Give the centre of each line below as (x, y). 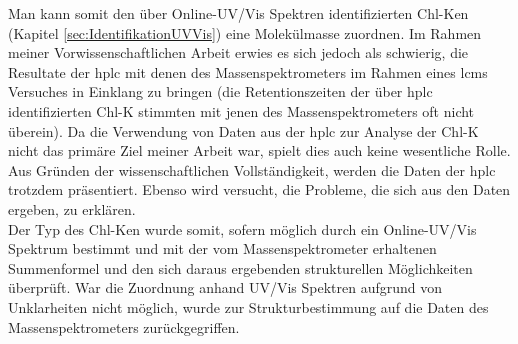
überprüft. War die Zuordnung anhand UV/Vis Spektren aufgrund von (225, 287)
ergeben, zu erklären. (72, 208)
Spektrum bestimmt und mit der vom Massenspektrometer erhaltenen (222, 248)
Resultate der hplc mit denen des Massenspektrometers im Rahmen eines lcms (248, 71)
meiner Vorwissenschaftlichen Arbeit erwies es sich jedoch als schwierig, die (238, 52)
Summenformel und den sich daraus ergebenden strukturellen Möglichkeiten (240, 267)
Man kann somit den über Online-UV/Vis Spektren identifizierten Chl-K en (238, 13)
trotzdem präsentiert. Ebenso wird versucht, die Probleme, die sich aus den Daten (259, 189)
